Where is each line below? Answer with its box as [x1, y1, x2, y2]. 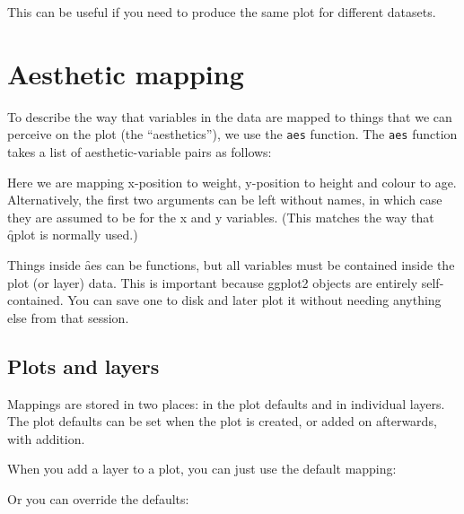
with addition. [7, 429, 85, 448]
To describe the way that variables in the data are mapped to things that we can [7, 107, 452, 126]
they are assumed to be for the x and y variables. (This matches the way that [7, 207, 434, 226]
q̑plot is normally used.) [7, 225, 138, 244]
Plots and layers [7, 352, 160, 379]
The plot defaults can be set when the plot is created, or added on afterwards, [7, 412, 437, 431]
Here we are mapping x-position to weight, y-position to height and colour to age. [7, 172, 457, 191]
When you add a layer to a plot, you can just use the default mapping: [7, 459, 397, 478]
